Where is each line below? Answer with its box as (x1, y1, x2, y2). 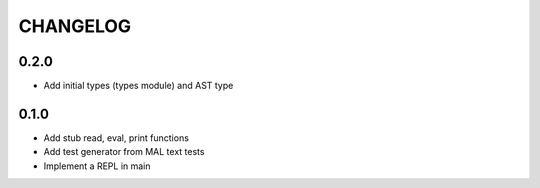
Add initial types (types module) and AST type (43, 80, 234, 92)
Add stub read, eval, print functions (43, 131, 190, 144)
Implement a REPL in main (43, 160, 151, 172)
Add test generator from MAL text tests (43, 146, 205, 158)
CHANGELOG (18, 15, 132, 37)
